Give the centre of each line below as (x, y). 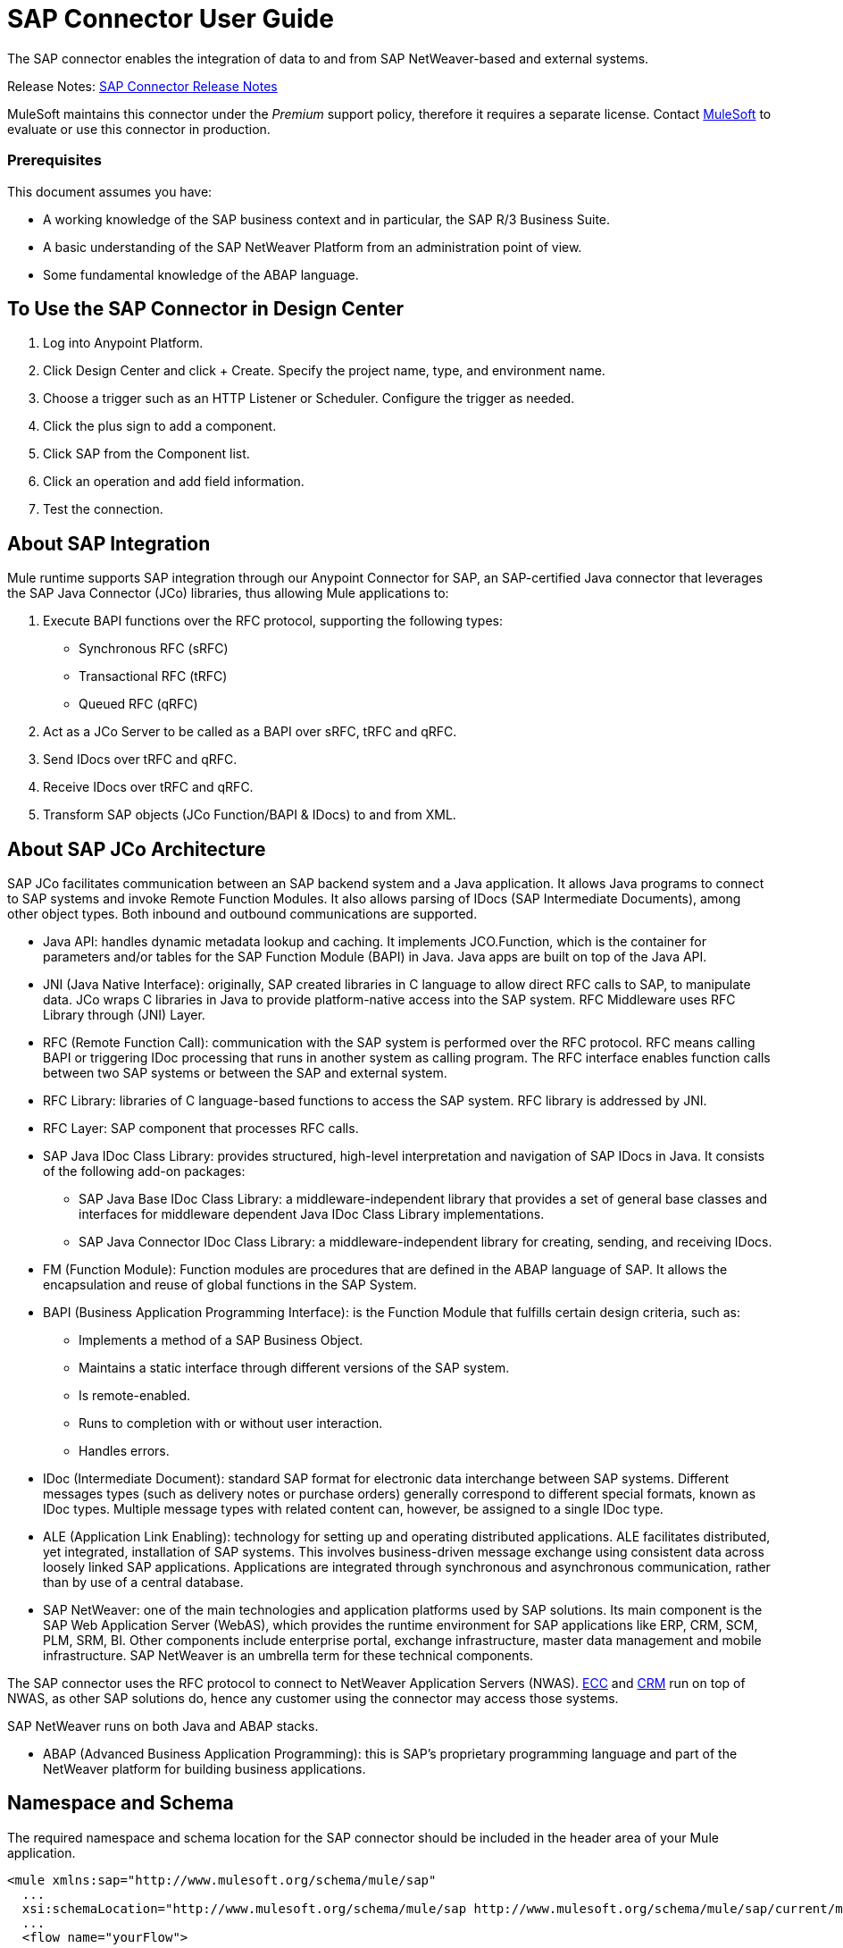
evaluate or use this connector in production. (139, 129)
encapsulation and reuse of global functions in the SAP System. (230, 1285)
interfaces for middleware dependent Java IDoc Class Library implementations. (312, 1214)
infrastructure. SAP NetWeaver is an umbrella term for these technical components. (288, 1656)
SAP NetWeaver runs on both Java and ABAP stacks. (163, 1726)
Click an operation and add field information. (174, 482)
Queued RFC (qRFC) (138, 704)
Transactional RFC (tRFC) (153, 676)
